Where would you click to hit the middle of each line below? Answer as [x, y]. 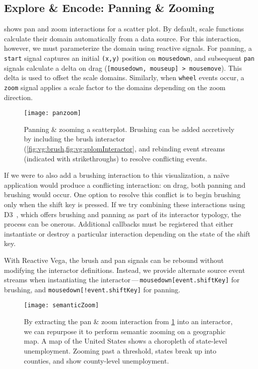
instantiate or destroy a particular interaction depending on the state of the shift [127, 233]
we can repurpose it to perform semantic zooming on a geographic [125, 331]
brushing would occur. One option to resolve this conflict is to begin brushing [122, 194]
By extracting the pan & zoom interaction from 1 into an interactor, [128, 321]
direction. [18, 97]
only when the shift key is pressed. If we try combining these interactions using [125, 204]
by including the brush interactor [74, 139]
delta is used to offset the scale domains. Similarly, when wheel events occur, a [124, 77]
